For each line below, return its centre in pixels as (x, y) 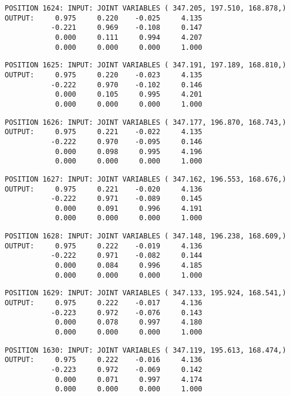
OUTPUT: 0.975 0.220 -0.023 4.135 (104, 75)
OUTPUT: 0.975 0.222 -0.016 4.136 (104, 360)
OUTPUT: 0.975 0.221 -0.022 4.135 (104, 132)
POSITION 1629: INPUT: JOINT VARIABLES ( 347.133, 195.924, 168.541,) (146, 293)
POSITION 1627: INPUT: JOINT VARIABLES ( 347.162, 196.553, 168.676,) (146, 179)
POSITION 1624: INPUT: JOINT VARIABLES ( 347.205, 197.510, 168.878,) (146, 8)
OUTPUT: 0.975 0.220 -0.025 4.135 (104, 18)
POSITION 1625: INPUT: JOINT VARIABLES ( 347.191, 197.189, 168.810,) (146, 65)
